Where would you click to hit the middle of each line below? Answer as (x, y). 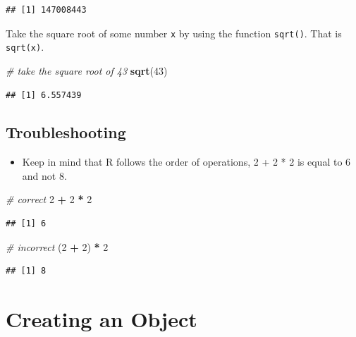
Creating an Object (102, 319)
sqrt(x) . (25, 47)
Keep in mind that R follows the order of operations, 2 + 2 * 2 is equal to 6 (186, 162)
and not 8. (44, 175)
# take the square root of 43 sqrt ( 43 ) (87, 70)
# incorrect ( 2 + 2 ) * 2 (57, 246)
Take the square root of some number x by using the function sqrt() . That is (174, 33)
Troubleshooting (66, 132)
